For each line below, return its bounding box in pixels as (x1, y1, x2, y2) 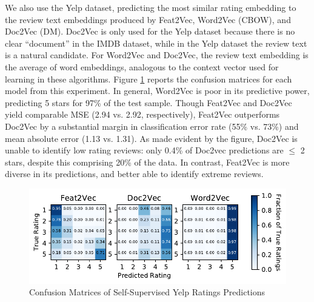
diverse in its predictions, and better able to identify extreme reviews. (5, 167, 264, 180)
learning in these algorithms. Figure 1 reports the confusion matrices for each (5, 72, 292, 85)
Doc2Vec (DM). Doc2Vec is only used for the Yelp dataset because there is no (5, 25, 295, 38)
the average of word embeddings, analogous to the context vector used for (5, 60, 279, 73)
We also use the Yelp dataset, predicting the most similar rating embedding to (5, 1, 296, 13)
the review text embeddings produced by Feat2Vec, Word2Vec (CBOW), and (5, 13, 291, 25)
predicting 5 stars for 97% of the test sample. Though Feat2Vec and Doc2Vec (5, 96, 292, 109)
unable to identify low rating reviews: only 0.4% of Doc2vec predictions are (5, 144, 284, 156)
